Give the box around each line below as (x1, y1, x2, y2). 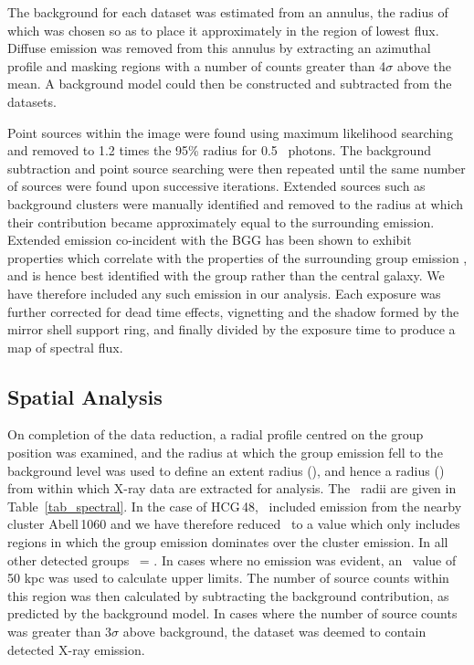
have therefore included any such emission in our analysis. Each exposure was (7, 283, 441, 302)
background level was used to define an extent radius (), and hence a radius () (7, 460, 445, 480)
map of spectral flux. (7, 337, 123, 356)
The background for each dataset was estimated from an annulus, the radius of (7, 3, 448, 21)
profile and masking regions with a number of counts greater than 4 (7, 56, 386, 75)
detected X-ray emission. (7, 639, 145, 659)
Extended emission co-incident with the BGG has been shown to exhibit (7, 230, 412, 249)
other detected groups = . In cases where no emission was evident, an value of (7, 550, 457, 569)
